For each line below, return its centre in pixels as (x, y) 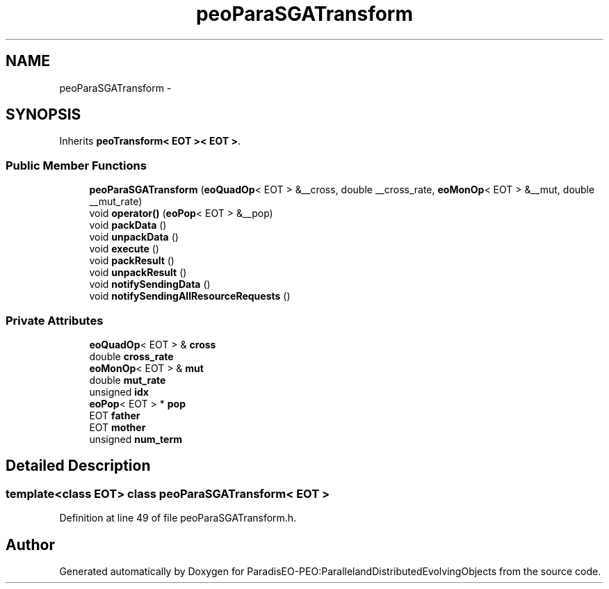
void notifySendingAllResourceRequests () (190, 296)
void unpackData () (134, 237)
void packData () (128, 225)
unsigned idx (119, 392)
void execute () (124, 249)
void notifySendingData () (150, 284)
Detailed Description (78, 466)
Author (30, 544)
